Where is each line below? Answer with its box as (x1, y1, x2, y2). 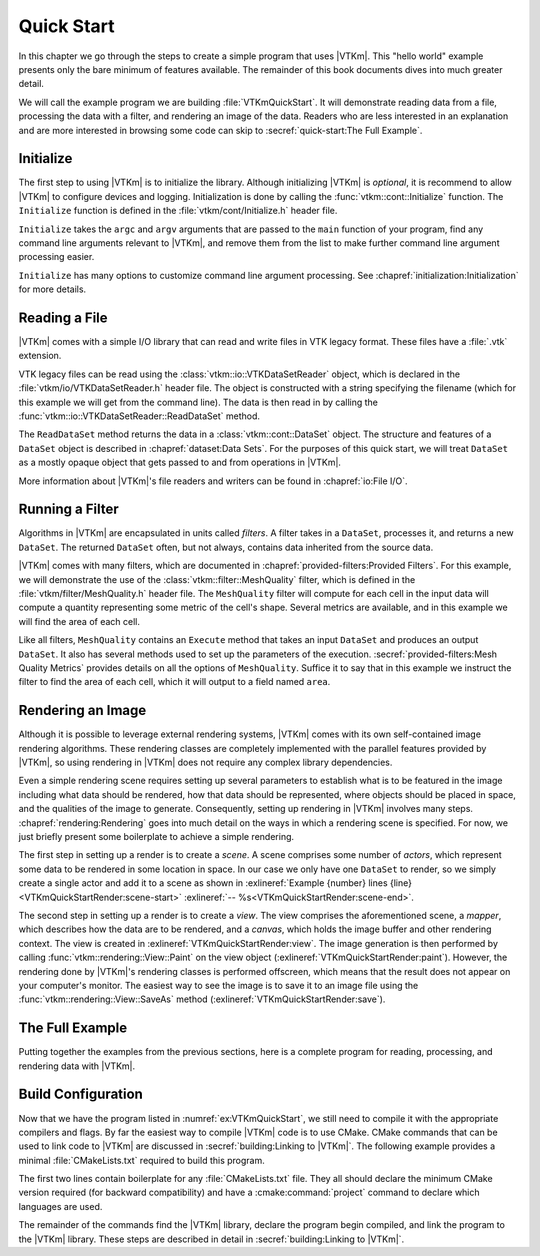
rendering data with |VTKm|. (18, 1060, 136, 1072)
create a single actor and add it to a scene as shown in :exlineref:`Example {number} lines (18, 877, 389, 889)
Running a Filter (18, 501, 119, 518)
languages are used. (18, 1200, 103, 1212)
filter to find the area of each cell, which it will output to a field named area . (18, 676, 331, 688)
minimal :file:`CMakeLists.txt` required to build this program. (18, 1154, 265, 1166)
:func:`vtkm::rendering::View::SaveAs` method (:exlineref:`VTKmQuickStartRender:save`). (18, 993, 386, 1005)
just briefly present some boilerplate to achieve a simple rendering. (18, 831, 295, 843)
